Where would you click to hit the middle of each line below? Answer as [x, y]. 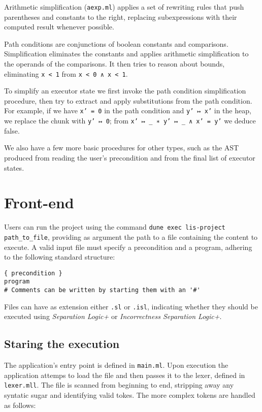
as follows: [20, 405]
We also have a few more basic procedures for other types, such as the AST [122, 148]
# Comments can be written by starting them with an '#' [102, 290]
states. [14, 167]
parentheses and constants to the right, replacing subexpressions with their [121, 17]
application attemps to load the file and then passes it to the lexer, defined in [125, 375]
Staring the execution [62, 344]
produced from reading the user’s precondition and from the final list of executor [130, 157]
